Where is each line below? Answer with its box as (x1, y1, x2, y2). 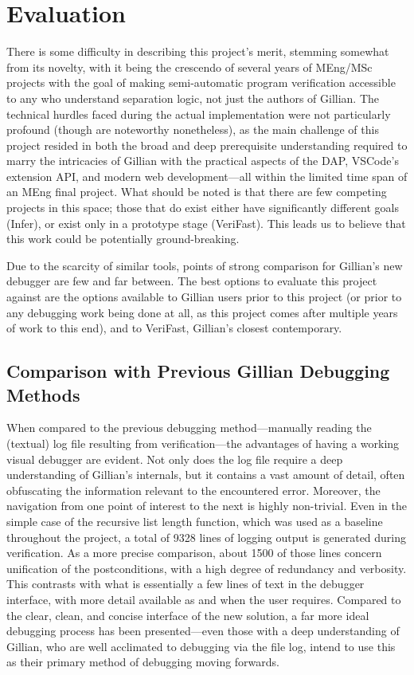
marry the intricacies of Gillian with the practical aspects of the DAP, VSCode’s (6, 152, 399, 169)
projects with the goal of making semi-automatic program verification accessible (6, 74, 396, 91)
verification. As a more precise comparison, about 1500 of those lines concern (6, 544, 382, 561)
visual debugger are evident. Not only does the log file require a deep (6, 450, 343, 467)
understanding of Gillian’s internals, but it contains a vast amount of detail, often (6, 466, 405, 483)
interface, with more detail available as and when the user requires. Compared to (6, 591, 401, 607)
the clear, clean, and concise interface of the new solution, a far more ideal (6, 606, 369, 623)
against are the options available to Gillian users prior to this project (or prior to (6, 288, 402, 305)
